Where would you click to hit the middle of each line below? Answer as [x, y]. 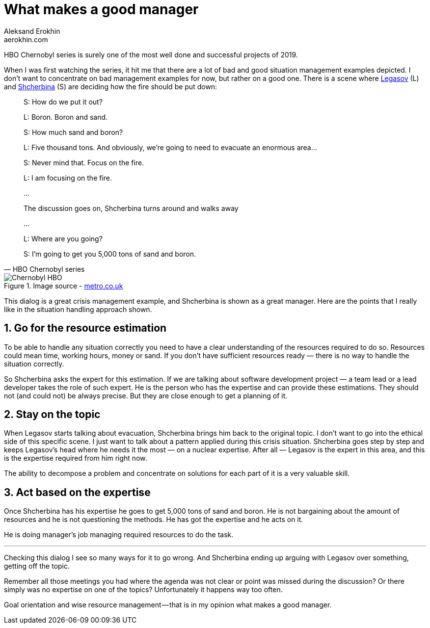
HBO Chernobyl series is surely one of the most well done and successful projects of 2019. [151, 54]
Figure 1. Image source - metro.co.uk [64, 286]
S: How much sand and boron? [73, 132]
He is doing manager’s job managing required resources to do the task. [119, 535]
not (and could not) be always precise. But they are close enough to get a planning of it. [146, 395]
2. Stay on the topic [52, 415]
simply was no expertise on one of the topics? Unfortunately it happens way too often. [143, 590]
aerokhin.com [26, 39]
